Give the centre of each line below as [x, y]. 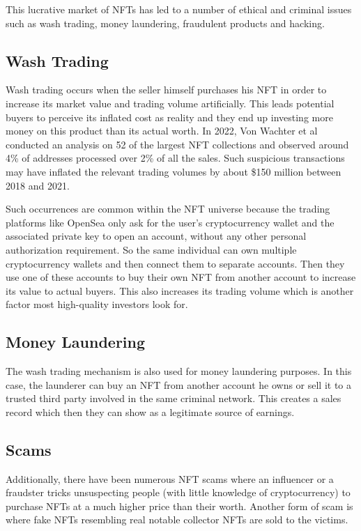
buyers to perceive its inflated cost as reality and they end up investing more [169, 117]
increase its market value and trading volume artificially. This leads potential [170, 103]
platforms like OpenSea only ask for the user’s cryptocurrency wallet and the [170, 222]
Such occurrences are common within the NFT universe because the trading [168, 209]
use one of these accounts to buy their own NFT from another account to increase [181, 277]
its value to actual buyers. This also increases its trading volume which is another [180, 290]
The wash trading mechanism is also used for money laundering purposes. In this [179, 371]
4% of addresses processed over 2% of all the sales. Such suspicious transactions [175, 158]
